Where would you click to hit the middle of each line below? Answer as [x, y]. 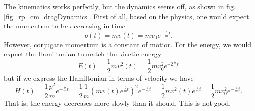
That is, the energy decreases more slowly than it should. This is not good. [118, 102]
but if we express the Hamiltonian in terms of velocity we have [99, 77]
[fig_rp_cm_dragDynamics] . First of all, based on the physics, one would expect [127, 16]
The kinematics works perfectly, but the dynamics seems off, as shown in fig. [120, 6]
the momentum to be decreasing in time [65, 26]
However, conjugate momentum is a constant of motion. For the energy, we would [128, 44]
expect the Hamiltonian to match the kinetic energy [83, 54]
